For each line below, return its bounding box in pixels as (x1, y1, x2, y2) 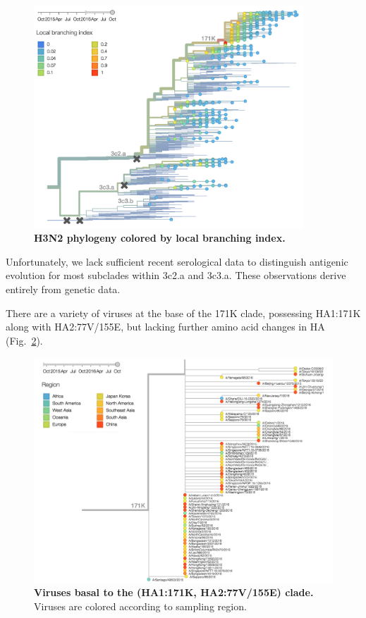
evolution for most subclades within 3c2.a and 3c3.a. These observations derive (6, 268, 346, 283)
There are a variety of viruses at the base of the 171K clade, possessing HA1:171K (6, 305, 361, 320)
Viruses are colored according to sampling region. (34, 598, 247, 613)
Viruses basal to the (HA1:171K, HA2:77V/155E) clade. (34, 585, 314, 600)
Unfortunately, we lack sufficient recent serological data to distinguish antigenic (6, 254, 348, 268)
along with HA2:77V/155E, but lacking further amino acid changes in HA (6, 319, 325, 334)
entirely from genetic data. (6, 281, 121, 296)
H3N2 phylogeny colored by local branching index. (34, 230, 286, 245)
